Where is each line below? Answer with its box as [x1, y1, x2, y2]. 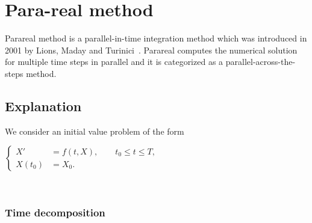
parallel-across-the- [225, 55, 296, 68]
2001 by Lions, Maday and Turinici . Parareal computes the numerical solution [5, 43, 298, 56]
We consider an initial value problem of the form [5, 124, 184, 137]
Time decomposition [5, 204, 105, 219]
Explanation [5, 96, 82, 115]
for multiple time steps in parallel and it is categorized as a [5, 55, 223, 68]
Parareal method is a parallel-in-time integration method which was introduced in [5, 32, 307, 44]
